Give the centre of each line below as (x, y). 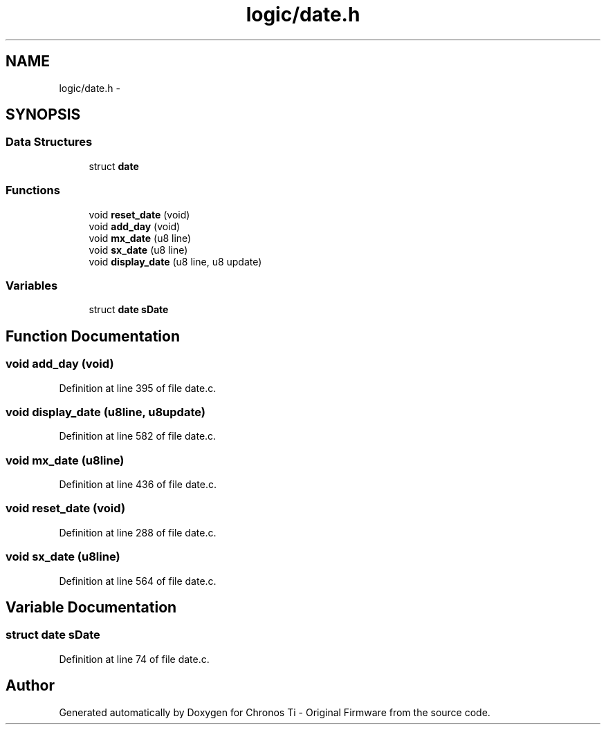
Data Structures (49, 142)
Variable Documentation (91, 607)
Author (30, 686)
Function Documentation (93, 336)
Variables (32, 285)
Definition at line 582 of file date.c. (138, 436)
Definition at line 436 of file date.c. (138, 485)
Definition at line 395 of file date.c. (138, 388)
